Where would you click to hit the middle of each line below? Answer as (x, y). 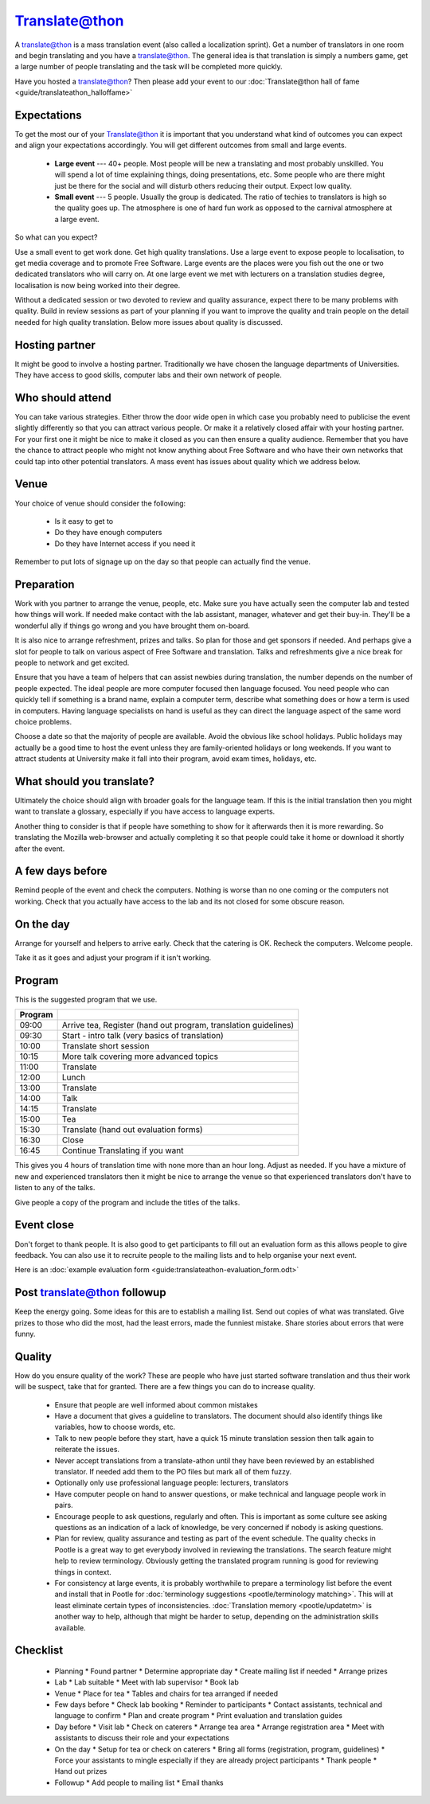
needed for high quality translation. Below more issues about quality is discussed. (149, 322)
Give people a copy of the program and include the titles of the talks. (127, 1202)
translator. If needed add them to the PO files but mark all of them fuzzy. (173, 1472)
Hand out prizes (81, 1771)
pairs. (64, 1505)
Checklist (39, 1651)
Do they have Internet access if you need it (125, 543)
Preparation (45, 584)
